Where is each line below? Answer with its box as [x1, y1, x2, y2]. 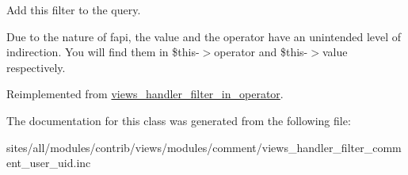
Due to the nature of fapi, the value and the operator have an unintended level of [6, 28, 402, 44]
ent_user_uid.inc [6, 154, 91, 171]
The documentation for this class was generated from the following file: [6, 112, 351, 128]
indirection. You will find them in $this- [6, 44, 200, 60]
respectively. [6, 59, 66, 75]
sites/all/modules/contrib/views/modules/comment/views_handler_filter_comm [6, 139, 402, 155]
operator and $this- [214, 44, 308, 60]
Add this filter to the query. [6, 2, 141, 17]
